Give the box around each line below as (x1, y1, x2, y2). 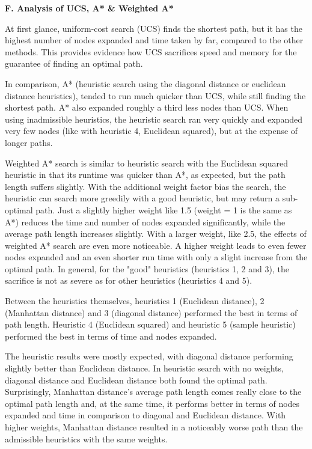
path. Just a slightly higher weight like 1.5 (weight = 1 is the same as (35, 203, 292, 216)
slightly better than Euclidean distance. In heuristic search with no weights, (5, 362, 284, 374)
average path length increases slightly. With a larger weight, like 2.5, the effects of (5, 227, 307, 240)
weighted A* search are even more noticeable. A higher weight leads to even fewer (5, 239, 307, 251)
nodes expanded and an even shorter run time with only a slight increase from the (5, 251, 308, 263)
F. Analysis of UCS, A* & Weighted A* (5, 2, 174, 14)
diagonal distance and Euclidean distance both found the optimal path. (5, 373, 268, 386)
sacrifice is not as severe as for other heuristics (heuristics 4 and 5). (5, 274, 252, 287)
